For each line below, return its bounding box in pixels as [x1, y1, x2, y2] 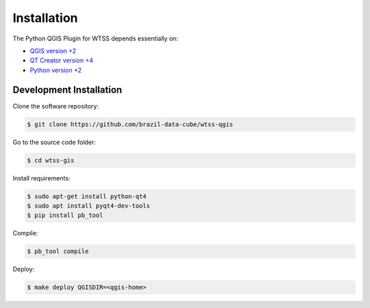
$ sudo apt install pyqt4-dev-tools [27, 202, 151, 209]
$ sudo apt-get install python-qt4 [27, 192, 147, 200]
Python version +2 [29, 66, 82, 74]
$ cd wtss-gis [27, 156, 75, 164]
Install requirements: [12, 174, 71, 182]
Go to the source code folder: [12, 138, 96, 146]
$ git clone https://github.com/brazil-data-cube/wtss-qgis [27, 120, 234, 128]
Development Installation [12, 84, 123, 95]
